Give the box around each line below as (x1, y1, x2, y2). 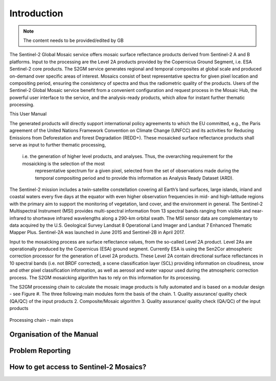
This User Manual (9, 111, 47, 117)
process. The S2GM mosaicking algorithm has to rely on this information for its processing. (9, 274, 201, 280)
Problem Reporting (9, 346, 71, 355)
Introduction (9, 8, 63, 19)
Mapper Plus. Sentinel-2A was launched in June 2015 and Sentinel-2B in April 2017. (9, 229, 185, 235)
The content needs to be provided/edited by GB (23, 37, 124, 43)
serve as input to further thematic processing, (9, 142, 106, 148)
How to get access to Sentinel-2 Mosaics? (9, 363, 147, 371)
